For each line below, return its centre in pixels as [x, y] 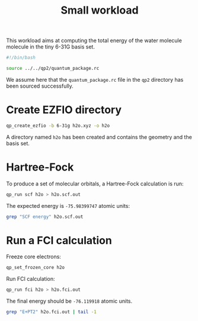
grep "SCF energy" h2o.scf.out [45, 217]
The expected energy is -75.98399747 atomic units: [68, 206]
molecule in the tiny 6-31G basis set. [50, 47]
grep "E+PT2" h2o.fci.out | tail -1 [51, 312]
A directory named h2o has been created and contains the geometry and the [99, 137]
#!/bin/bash [21, 58]
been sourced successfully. [40, 86]
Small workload [100, 10]
